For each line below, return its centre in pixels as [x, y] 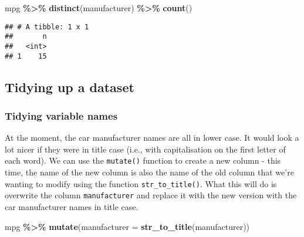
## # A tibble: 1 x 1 [47, 27]
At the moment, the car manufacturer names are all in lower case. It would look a [152, 138]
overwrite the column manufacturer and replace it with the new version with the [151, 195]
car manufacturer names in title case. [72, 206]
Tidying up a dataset [70, 87]
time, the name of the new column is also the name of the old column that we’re [149, 172]
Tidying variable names [61, 115]
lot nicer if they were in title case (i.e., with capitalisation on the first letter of [145, 149]
